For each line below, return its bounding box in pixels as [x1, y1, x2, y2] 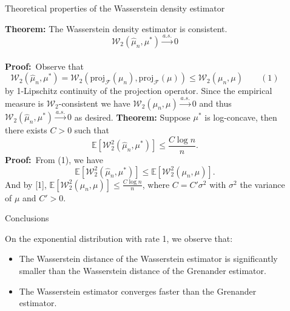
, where [142, 178, 170, 190]
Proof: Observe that [5, 59, 84, 72]
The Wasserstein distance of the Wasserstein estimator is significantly [19, 252, 278, 265]
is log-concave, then [204, 110, 277, 123]
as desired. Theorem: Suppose [74, 110, 191, 123]
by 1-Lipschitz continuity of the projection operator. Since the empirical [5, 84, 272, 97]
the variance [240, 178, 285, 190]
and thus [199, 96, 232, 109]
